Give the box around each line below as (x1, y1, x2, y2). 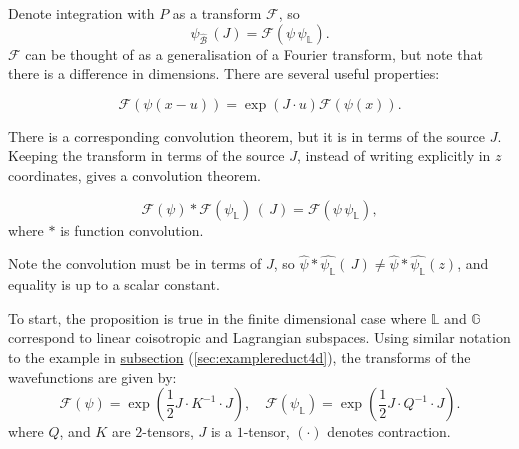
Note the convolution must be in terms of (8, 253, 262, 274)
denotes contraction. (327, 421, 451, 442)
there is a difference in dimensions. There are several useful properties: (8, 63, 440, 84)
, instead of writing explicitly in (296, 145, 491, 166)
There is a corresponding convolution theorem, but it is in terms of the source (8, 125, 485, 146)
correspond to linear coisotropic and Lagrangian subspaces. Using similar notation (8, 327, 511, 348)
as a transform (172, 3, 262, 23)
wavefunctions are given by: (8, 366, 177, 387)
